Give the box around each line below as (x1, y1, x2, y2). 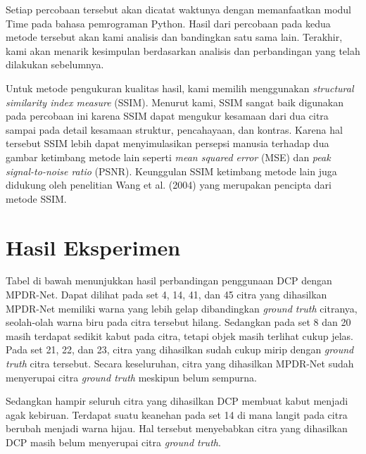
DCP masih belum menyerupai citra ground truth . (6, 434, 221, 449)
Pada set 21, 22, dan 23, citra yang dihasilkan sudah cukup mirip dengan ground (6, 342, 354, 357)
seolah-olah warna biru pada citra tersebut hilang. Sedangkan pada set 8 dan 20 (6, 315, 351, 329)
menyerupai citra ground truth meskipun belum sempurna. (6, 370, 257, 384)
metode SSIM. (6, 191, 67, 206)
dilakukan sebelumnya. (6, 57, 104, 72)
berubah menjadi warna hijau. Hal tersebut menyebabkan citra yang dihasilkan (6, 421, 348, 436)
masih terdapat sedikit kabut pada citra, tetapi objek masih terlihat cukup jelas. (6, 328, 353, 343)
